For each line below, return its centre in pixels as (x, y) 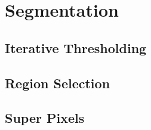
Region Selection (58, 83)
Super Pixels (45, 118)
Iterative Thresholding (76, 47)
